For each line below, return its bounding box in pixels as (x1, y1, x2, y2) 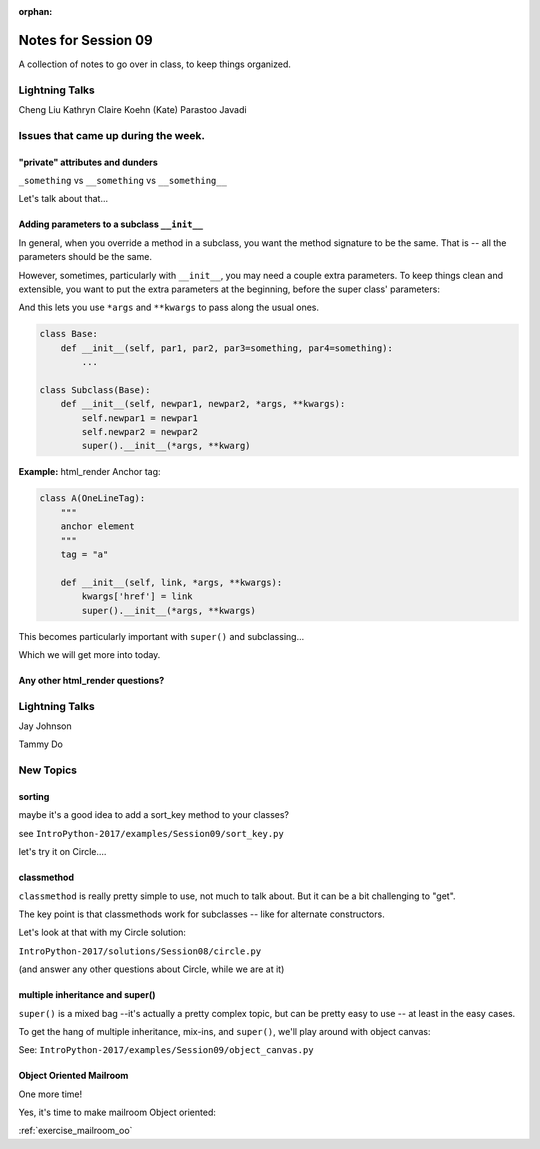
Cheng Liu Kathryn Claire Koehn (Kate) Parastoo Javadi (18, 104, 247, 116)
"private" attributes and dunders (18, 156, 159, 168)
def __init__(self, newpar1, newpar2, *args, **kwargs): (60, 398, 346, 410)
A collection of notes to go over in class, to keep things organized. (18, 58, 292, 70)
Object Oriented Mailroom (18, 1070, 129, 1082)
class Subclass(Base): (39, 384, 151, 395)
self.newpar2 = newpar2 (81, 426, 199, 438)
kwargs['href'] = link (81, 591, 194, 602)
